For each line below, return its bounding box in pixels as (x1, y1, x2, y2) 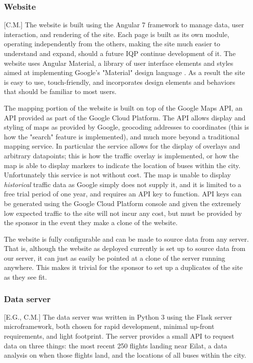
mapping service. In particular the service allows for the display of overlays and (4, 141, 240, 151)
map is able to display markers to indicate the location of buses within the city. (4, 160, 241, 170)
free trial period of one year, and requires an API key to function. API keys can (4, 189, 242, 199)
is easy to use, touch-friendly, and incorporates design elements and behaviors (4, 76, 235, 87)
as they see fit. (4, 272, 47, 282)
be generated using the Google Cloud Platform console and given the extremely (4, 198, 241, 208)
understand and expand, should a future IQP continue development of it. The (4, 48, 236, 58)
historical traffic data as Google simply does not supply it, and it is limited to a (4, 179, 241, 189)
